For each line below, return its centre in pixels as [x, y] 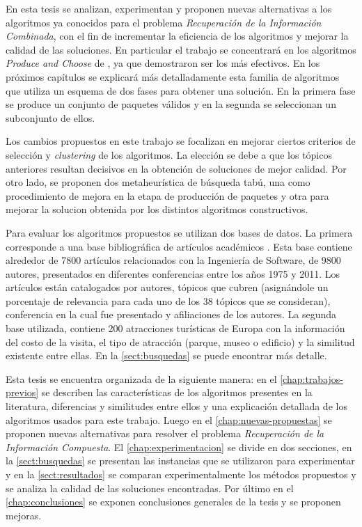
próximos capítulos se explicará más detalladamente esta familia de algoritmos [173, 76]
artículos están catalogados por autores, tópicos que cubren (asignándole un [167, 287]
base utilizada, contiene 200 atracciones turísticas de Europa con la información [175, 328]
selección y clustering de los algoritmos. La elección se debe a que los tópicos [169, 154]
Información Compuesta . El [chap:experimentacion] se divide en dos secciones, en [179, 447]
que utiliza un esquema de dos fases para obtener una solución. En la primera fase [181, 90]
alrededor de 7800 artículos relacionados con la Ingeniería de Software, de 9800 [173, 260]
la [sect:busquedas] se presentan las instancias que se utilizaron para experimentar [180, 461]
